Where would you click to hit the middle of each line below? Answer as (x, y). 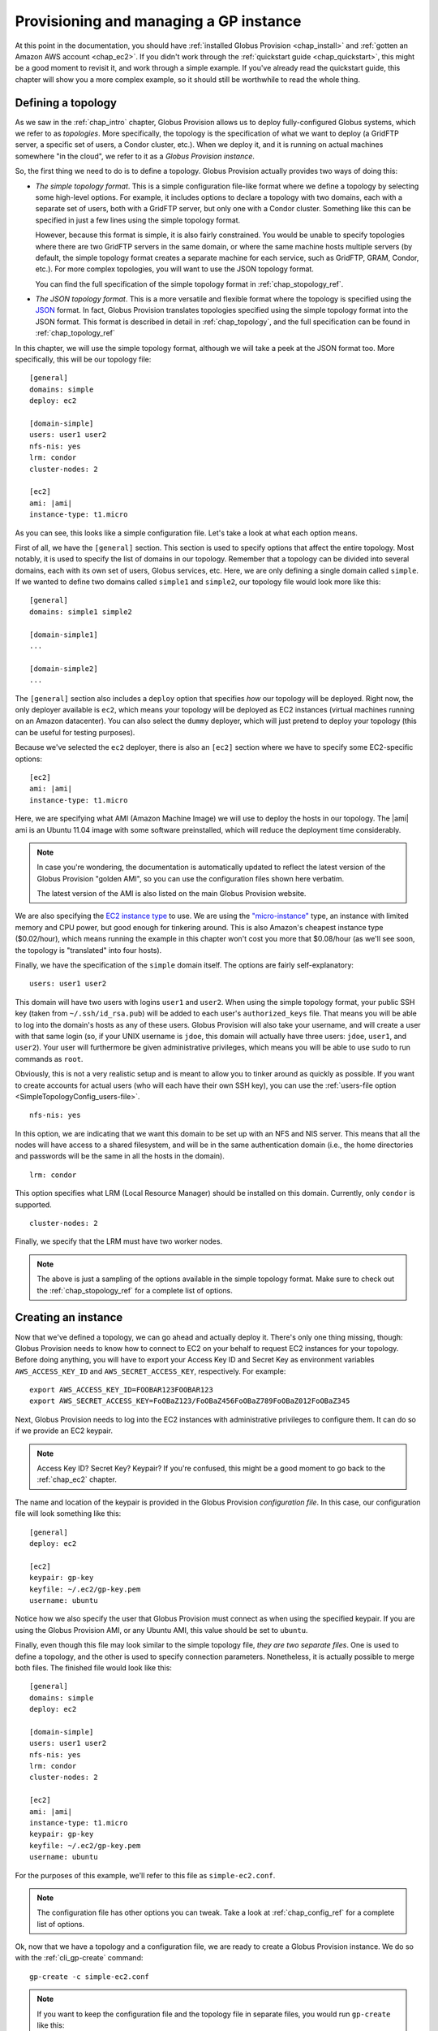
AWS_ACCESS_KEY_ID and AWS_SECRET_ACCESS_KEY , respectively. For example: (150, 1371)
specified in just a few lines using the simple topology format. (138, 220)
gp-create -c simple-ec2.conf (90, 1977)
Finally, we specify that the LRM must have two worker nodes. (119, 1241)
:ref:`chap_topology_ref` (75, 333)
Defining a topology (66, 103)
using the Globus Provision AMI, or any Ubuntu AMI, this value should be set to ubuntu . (161, 1630)
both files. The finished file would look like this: (93, 1667)
